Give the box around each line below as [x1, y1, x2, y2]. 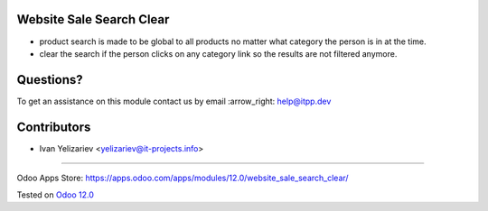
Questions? [16, 72, 83, 87]
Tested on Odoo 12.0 [16, 189, 94, 200]
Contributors [16, 119, 91, 134]
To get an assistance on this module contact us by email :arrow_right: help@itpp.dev [16, 96, 332, 106]
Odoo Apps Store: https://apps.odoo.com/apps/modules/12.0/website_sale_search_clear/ [16, 172, 349, 184]
